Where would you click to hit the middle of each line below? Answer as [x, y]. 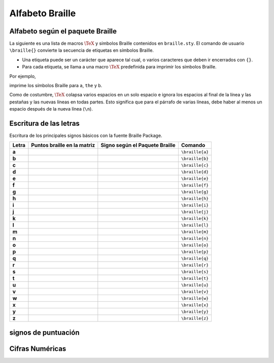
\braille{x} [195, 305]
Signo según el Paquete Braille [138, 146]
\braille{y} [195, 312]
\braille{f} [195, 185]
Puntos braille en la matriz [63, 146]
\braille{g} [195, 192]
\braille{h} [195, 198]
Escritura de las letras [44, 123]
